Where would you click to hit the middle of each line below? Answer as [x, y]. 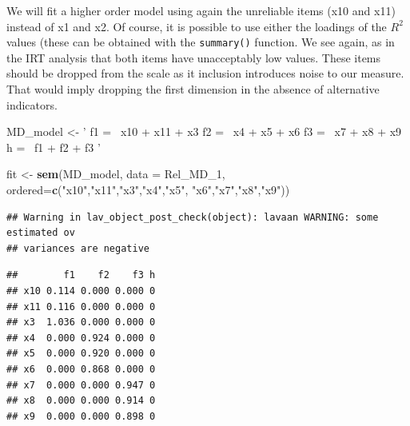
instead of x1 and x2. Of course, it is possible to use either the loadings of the [197, 26]
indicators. [32, 104]
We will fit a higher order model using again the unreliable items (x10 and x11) [201, 10]
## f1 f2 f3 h [81, 275]
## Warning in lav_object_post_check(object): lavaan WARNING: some [193, 217]
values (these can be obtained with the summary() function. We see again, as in [201, 42]
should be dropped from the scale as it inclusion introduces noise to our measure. [205, 73]
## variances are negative [78, 248]
